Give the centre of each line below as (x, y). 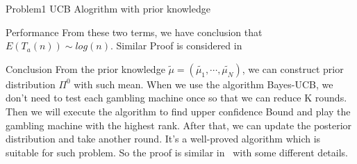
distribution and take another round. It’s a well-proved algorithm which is (163, 139)
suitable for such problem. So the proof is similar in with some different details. (177, 152)
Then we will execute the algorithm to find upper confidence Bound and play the (178, 111)
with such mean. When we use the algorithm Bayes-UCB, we (204, 84)
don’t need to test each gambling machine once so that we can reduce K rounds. (176, 98)
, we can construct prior (293, 68)
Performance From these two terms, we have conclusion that (134, 32)
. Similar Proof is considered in (176, 46)
